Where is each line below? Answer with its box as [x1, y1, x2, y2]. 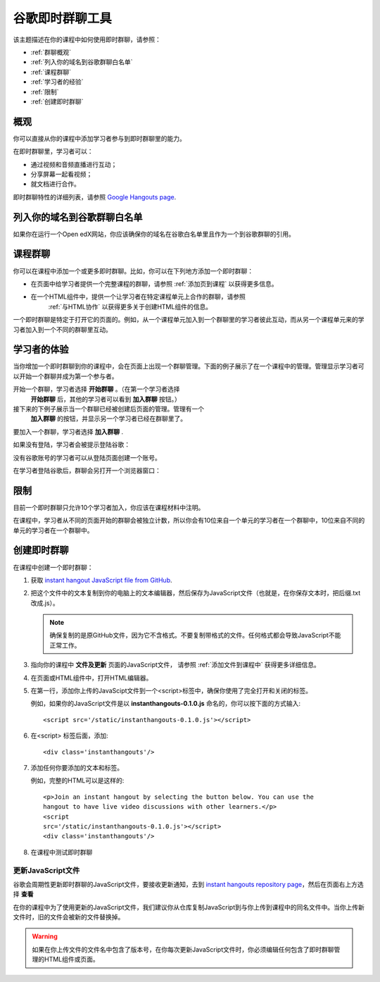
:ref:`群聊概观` [30, 48, 72, 56]
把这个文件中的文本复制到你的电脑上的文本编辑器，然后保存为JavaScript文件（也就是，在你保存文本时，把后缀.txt [30, 589, 361, 597]
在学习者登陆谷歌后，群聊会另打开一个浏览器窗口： [13, 466, 161, 475]
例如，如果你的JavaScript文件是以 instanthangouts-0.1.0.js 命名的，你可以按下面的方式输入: [30, 700, 300, 708]
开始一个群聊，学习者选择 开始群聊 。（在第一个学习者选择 [13, 385, 180, 394]
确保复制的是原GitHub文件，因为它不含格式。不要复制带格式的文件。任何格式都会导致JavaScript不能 [49, 631, 341, 640]
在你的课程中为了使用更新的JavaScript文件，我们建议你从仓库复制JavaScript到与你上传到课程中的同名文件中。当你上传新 [13, 902, 365, 912]
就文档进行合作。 [30, 180, 80, 188]
